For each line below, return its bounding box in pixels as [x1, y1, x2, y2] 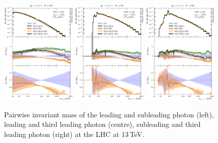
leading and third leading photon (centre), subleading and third [4, 119, 201, 129]
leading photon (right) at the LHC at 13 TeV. [4, 129, 144, 139]
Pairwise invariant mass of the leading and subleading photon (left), [4, 109, 214, 119]
